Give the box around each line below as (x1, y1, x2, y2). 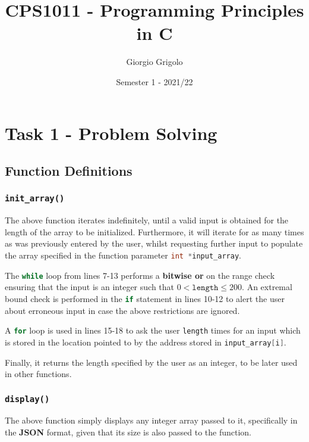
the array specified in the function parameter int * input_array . (5, 249, 241, 262)
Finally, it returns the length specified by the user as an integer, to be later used (5, 356, 298, 368)
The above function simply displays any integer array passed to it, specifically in (5, 414, 298, 427)
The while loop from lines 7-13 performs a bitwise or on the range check (5, 269, 275, 281)
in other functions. (5, 368, 72, 380)
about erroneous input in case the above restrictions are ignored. (5, 304, 240, 316)
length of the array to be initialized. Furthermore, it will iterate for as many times (5, 225, 304, 238)
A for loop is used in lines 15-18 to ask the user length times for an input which (5, 324, 301, 337)
